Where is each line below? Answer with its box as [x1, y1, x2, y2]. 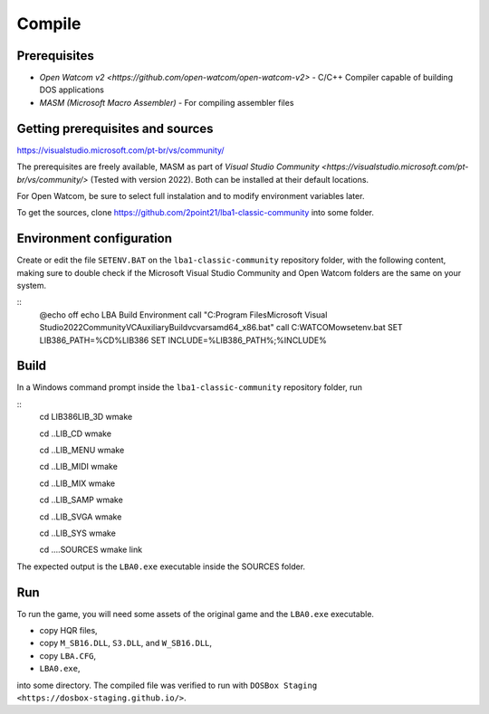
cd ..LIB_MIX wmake [39, 478, 116, 489]
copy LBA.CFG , [39, 650, 97, 661]
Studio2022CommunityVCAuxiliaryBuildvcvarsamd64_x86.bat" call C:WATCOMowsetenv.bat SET [39, 322, 403, 333]
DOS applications [39, 84, 104, 95]
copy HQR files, [39, 625, 99, 636]
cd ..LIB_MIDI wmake [39, 462, 118, 472]
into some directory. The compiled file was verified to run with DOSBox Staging [16, 680, 318, 690]
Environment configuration [16, 231, 172, 246]
